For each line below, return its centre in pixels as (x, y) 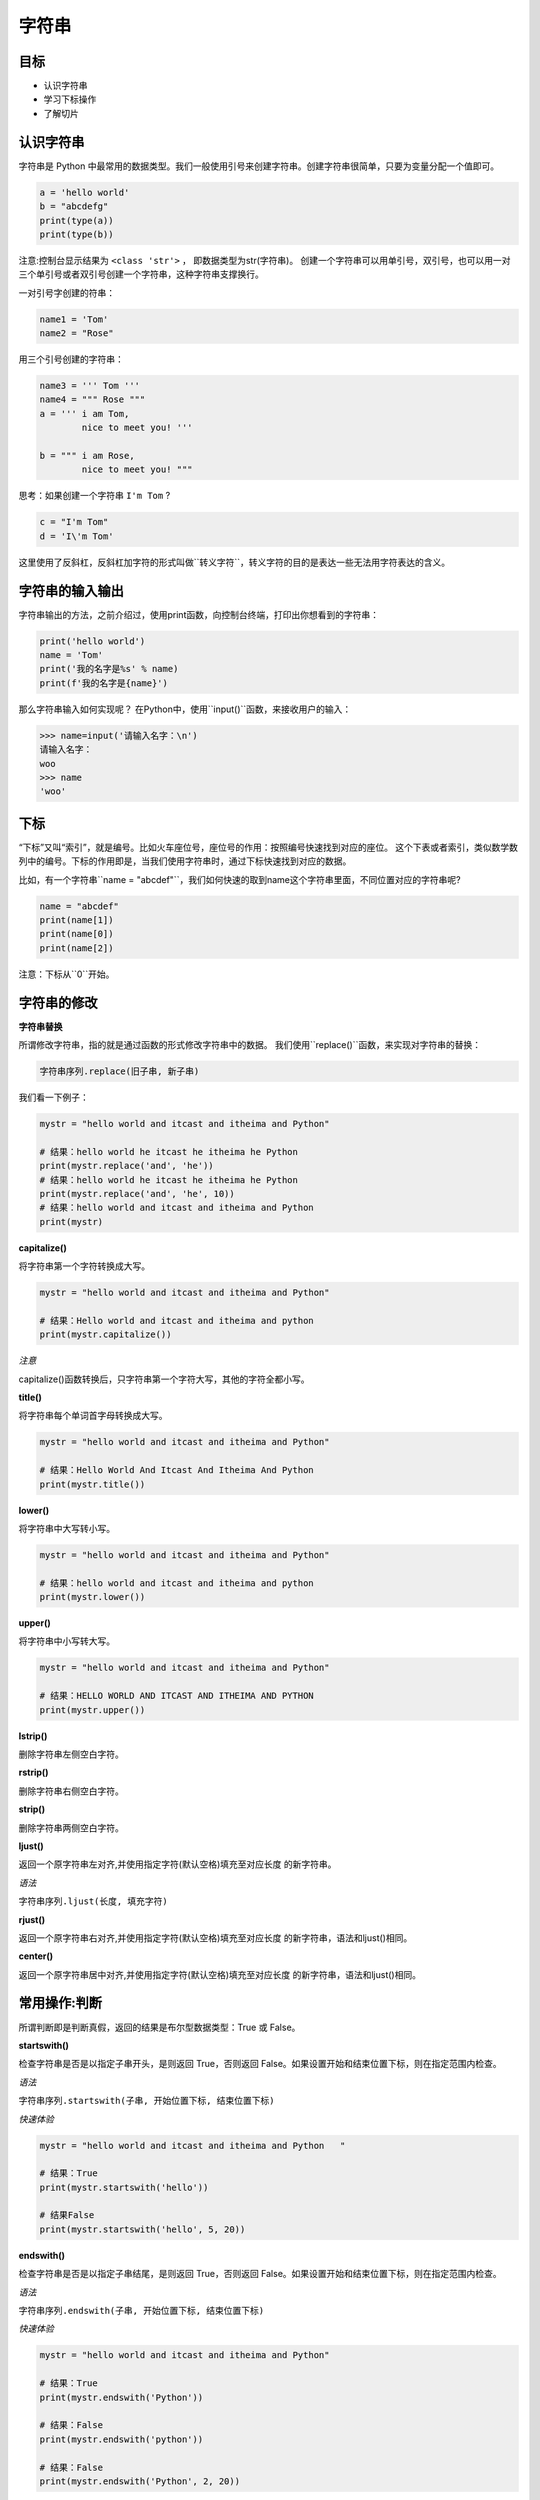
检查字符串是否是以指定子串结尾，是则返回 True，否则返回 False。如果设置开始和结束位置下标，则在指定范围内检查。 (260, 2274)
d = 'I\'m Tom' (76, 536)
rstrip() (33, 1772)
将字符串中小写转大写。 (66, 1641)
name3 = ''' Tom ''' (89, 386)
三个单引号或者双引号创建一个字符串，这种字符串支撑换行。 (141, 274)
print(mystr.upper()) (92, 1709)
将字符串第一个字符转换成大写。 (84, 1266)
